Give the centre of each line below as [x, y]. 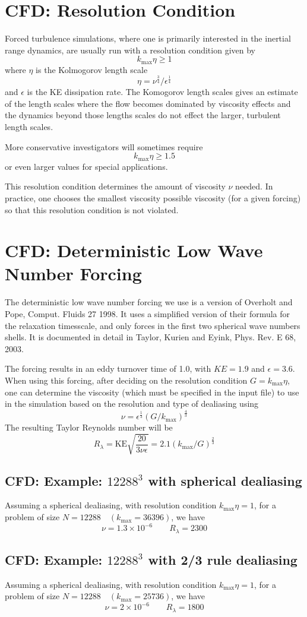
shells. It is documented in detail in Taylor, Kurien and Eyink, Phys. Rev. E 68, [151, 337]
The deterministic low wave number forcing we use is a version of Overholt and [149, 302]
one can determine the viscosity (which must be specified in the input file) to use [152, 392]
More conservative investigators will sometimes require [104, 146]
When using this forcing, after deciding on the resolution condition [126, 380]
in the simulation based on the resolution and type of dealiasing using [132, 404]
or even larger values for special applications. [86, 166]
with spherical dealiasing [225, 480]
